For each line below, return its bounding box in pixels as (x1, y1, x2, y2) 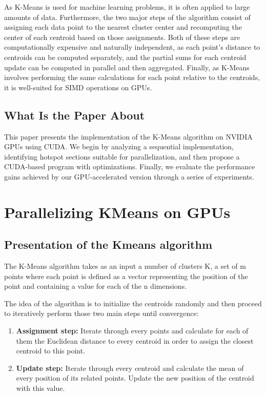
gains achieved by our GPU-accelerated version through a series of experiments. (4, 171, 254, 182)
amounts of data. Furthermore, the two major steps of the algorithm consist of (4, 11, 251, 22)
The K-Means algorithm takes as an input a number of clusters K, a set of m (4, 261, 246, 271)
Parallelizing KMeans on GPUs (4, 201, 231, 222)
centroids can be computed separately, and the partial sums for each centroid (4, 51, 247, 62)
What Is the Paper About (4, 107, 145, 123)
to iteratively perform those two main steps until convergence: (4, 308, 199, 319)
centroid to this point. (16, 345, 86, 356)
